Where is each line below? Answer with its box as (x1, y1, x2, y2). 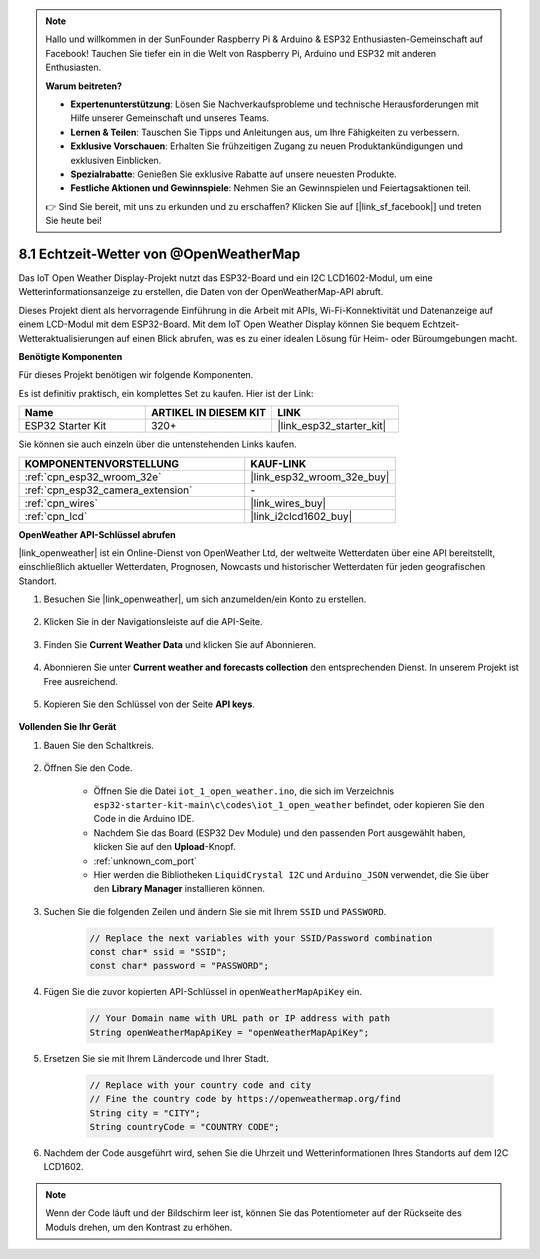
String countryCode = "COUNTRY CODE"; (89, 1121, 280, 1132)
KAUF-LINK (250, 456, 307, 470)
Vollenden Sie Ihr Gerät (18, 721, 117, 733)
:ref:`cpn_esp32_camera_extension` (24, 483, 193, 497)
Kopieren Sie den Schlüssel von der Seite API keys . (43, 698, 255, 710)
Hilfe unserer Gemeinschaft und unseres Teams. (70, 112, 270, 124)
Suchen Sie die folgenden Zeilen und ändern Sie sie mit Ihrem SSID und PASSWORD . (43, 905, 387, 917)
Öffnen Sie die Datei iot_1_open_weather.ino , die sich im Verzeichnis (93, 785, 395, 797)
